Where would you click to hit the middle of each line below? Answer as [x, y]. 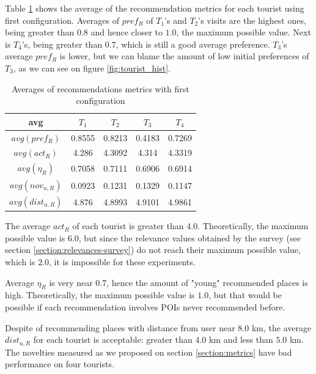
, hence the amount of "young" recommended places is [207, 282]
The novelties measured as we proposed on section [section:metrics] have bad [149, 352]
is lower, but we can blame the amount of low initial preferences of [184, 56]
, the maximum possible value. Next [244, 32]
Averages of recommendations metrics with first [101, 88]
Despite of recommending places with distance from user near [120, 327]
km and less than [241, 339]
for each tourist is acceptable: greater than [113, 339]
